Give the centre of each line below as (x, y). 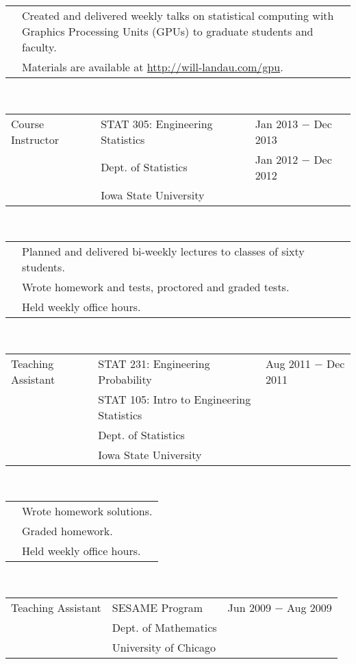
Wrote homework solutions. (87, 511)
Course (28, 123)
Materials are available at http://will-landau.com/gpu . (153, 67)
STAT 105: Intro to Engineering (175, 399)
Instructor (35, 139)
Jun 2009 (249, 607)
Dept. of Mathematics (164, 627)
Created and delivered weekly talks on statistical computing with (178, 15)
